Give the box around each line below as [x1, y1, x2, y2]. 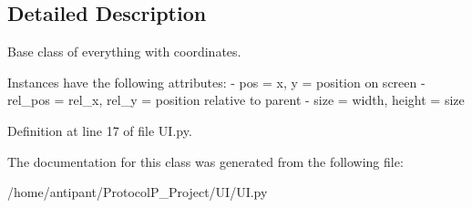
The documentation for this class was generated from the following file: [7, 151, 404, 171]
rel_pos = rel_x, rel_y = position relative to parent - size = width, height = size [7, 90, 465, 109]
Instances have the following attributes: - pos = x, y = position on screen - [7, 72, 426, 91]
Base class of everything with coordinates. [7, 42, 241, 61]
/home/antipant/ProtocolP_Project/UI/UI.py [7, 182, 268, 202]
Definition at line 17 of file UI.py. [7, 120, 192, 140]
